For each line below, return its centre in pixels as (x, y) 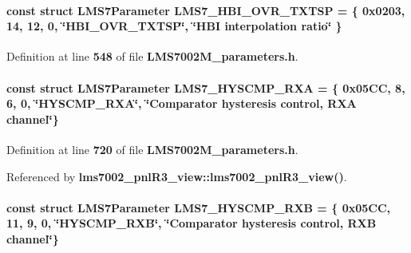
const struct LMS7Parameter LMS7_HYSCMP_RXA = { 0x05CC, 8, (206, 87)
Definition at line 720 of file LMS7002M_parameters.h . (152, 149)
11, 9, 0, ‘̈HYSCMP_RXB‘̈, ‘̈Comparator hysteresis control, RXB (192, 223)
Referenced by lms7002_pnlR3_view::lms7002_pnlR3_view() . (177, 176)
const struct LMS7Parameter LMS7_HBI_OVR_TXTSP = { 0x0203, (206, 10)
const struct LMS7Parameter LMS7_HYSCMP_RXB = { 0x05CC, (199, 207)
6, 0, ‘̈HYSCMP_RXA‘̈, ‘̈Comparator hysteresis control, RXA (182, 103)
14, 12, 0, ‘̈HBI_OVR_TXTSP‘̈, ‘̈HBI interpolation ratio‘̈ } (174, 26)
